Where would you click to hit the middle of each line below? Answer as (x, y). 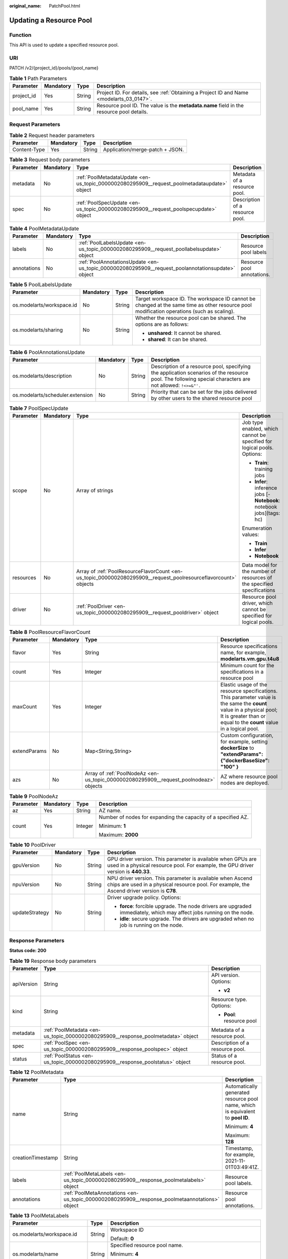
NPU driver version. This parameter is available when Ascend (180, 878)
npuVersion (26, 885)
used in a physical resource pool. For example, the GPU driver (180, 865)
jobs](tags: (267, 513)
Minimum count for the (247, 666)
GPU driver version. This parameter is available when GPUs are (182, 859)
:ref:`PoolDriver (94, 606)
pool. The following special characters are (201, 379)
